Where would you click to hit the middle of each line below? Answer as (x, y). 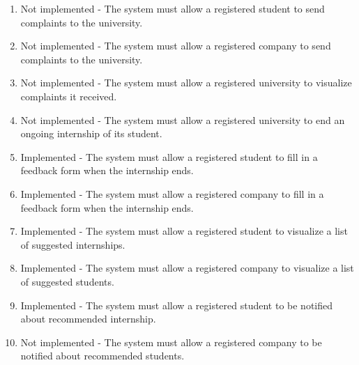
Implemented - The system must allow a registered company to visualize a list (187, 268)
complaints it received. (69, 96)
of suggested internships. (73, 244)
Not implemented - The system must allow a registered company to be (171, 342)
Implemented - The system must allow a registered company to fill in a (172, 193)
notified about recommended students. (102, 356)
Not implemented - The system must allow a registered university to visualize (186, 83)
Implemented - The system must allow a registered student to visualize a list (184, 231)
